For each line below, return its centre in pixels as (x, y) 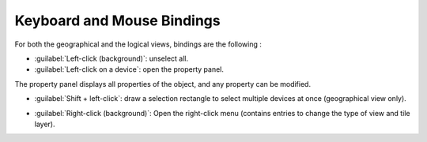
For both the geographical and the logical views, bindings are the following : (138, 44)
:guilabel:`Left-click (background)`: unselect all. (111, 58)
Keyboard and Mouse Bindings (117, 21)
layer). (45, 124)
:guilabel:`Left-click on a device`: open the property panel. (129, 69)
